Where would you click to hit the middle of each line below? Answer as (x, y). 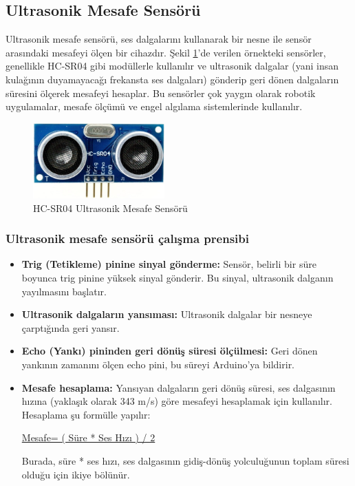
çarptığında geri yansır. (71, 327)
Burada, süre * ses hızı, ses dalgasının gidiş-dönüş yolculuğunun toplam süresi (185, 460)
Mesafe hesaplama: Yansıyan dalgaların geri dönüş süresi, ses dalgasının (179, 387)
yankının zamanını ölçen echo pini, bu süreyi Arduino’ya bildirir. (158, 364)
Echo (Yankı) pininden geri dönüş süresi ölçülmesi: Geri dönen (170, 351)
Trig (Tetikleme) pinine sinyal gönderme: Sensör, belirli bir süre (169, 264)
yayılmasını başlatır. (64, 291)
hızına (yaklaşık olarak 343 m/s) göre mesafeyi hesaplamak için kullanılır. (177, 401)
